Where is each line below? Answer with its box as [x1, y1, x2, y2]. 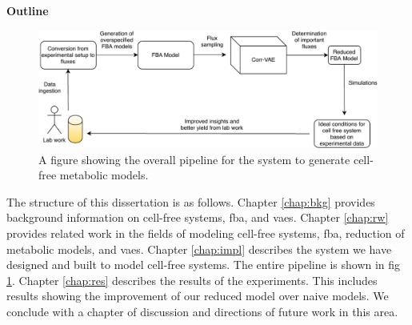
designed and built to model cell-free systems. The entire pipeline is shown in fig [6, 256, 401, 273]
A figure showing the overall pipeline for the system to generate [38, 150, 350, 167]
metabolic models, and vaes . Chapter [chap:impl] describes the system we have [6, 240, 392, 257]
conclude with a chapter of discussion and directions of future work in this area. [6, 303, 398, 319]
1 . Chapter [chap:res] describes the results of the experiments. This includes [6, 271, 378, 288]
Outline [6, 2, 49, 18]
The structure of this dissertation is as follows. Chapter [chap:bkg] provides [6, 193, 375, 210]
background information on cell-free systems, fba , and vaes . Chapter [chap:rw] [6, 209, 389, 226]
